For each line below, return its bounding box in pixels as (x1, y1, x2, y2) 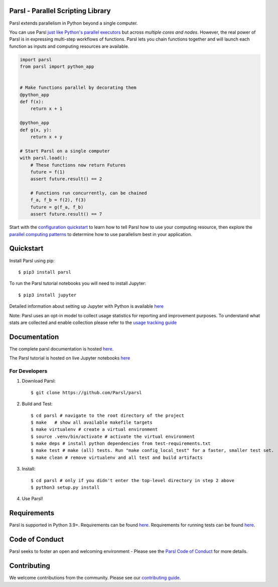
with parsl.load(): (20, 155, 68, 161)
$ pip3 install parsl (18, 269, 71, 275)
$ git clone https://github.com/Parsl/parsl (31, 390, 143, 395)
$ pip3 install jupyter (18, 292, 77, 298)
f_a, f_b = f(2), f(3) (30, 197, 86, 203)
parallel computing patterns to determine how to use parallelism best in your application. (9, 231, 193, 237)
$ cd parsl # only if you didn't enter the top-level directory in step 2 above (31, 478, 235, 483)
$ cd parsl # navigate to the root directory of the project (31, 412, 184, 418)
